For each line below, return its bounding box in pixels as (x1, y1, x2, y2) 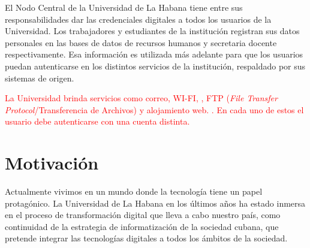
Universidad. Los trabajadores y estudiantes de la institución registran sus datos (5, 25, 300, 37)
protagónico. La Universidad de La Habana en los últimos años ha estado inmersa (5, 196, 306, 209)
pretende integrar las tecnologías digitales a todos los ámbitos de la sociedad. (5, 232, 288, 244)
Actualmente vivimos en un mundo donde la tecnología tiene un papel (5, 185, 263, 198)
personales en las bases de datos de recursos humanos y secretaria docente (5, 36, 277, 49)
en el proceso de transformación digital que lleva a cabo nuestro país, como (5, 208, 281, 221)
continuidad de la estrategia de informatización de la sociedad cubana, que (5, 220, 279, 232)
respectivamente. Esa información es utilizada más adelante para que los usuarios (5, 48, 303, 61)
